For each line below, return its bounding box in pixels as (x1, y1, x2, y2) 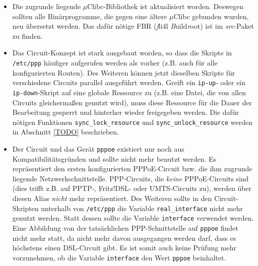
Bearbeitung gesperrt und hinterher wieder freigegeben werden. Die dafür (12, 107, 239, 117)
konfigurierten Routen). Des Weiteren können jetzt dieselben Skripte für (12, 67, 235, 78)
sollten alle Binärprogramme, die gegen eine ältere (12, 11, 167, 21)
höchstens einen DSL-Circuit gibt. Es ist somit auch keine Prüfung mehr (12, 242, 237, 253)
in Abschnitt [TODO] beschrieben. (12, 126, 119, 137)
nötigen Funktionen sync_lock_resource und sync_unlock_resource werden (12, 116, 252, 127)
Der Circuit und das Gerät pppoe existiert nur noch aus (12, 143, 184, 154)
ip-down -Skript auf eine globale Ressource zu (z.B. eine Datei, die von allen (12, 87, 246, 97)
